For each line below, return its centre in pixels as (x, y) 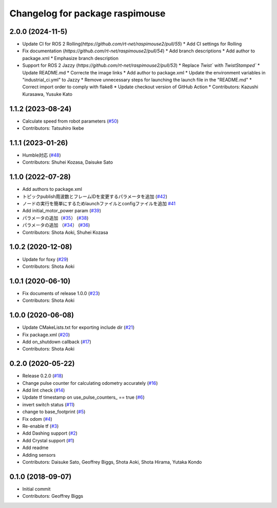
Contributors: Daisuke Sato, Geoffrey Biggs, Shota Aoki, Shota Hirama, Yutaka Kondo (112, 462)
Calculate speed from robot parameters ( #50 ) (71, 121)
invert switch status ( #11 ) (48, 404)
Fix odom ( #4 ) (37, 419)
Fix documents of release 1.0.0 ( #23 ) (61, 293)
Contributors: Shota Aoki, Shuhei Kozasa (65, 232)
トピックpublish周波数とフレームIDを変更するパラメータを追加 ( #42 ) (95, 196)
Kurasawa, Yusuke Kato (47, 94)
